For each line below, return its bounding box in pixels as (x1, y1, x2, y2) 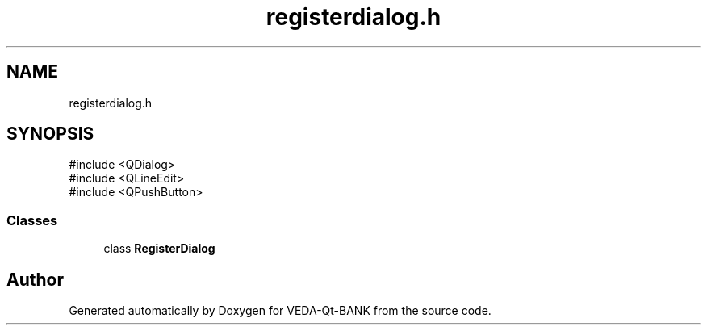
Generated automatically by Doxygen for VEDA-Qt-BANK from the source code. (69, 304, 492, 318)
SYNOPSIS (6, 124, 94, 145)
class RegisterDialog (103, 241, 215, 256)
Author (6, 269, 64, 290)
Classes (6, 212, 58, 228)
